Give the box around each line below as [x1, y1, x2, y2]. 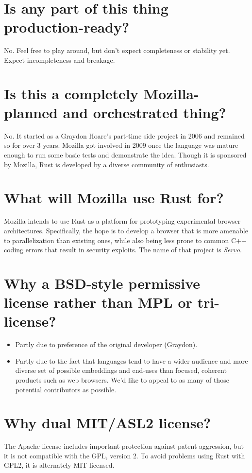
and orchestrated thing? [63, 102, 226, 122]
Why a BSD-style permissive [4, 273, 201, 293]
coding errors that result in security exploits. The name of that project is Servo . [4, 245, 242, 255]
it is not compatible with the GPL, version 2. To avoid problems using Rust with [4, 450, 245, 460]
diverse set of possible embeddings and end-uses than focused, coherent [15, 365, 227, 375]
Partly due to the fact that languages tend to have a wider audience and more [15, 355, 248, 366]
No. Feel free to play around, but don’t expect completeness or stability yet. [4, 45, 230, 55]
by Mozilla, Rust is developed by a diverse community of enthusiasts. [4, 159, 209, 169]
